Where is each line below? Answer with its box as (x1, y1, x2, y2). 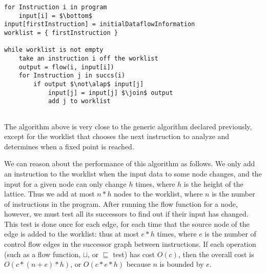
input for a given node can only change (4, 178, 127, 189)
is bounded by (159, 259, 204, 269)
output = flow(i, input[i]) (18, 63, 114, 71)
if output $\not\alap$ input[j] (33, 80, 144, 88)
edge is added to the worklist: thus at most (4, 228, 139, 239)
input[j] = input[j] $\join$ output (48, 89, 173, 96)
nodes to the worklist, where (114, 188, 203, 199)
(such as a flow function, (4, 248, 81, 259)
